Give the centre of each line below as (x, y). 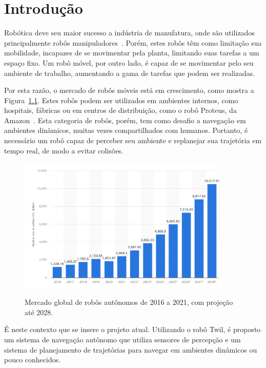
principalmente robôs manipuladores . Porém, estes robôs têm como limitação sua (133, 42)
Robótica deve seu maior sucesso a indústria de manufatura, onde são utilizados (129, 33)
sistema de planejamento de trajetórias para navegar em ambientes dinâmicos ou (131, 349)
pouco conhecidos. (33, 360)
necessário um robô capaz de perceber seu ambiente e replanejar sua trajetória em (133, 140)
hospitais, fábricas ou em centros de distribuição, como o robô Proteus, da (120, 110)
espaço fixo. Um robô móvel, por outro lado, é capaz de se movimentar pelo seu (129, 62)
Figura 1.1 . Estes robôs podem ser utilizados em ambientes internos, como (121, 100)
